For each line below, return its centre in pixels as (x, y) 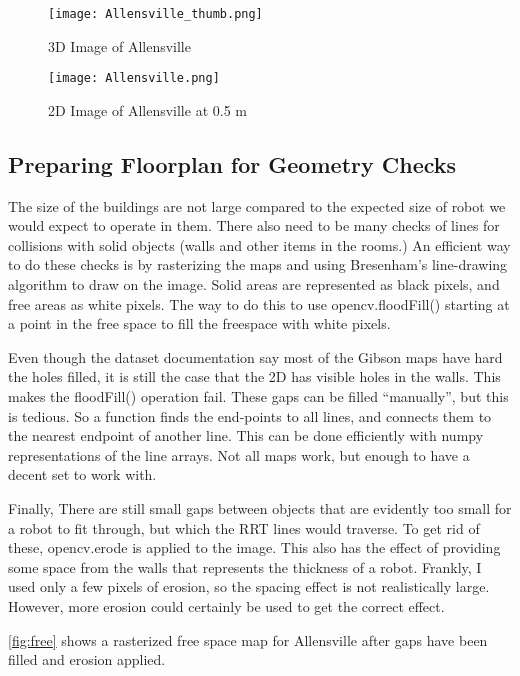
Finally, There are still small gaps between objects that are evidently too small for (260, 508)
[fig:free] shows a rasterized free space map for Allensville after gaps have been (248, 639)
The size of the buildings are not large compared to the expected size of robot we (257, 205)
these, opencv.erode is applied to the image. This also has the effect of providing (254, 547)
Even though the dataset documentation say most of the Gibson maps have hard (255, 356)
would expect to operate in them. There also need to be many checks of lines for (254, 225)
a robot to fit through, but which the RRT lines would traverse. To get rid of (244, 527)
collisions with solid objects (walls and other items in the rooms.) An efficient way (259, 244)
